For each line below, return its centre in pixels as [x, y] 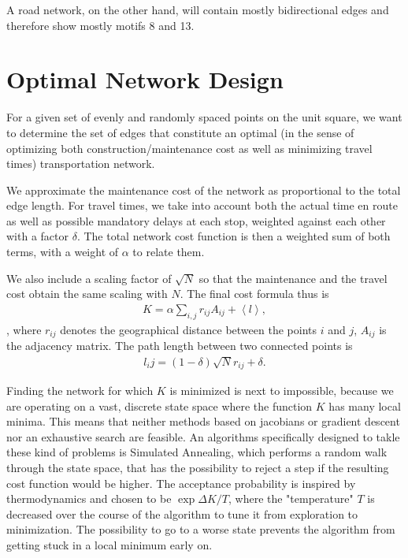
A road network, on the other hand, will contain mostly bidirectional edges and [198, 9]
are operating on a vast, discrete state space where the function [159, 405]
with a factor [37, 236]
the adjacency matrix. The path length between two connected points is [180, 346]
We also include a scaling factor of [89, 278]
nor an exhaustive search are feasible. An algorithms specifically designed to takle [203, 436]
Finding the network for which [80, 390]
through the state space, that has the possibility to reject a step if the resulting [198, 467]
